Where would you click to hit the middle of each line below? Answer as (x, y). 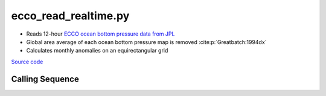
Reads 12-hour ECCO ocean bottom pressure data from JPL (101, 34)
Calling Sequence (45, 79)
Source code (27, 62)
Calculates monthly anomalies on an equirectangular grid (97, 51)
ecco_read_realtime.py (70, 16)
